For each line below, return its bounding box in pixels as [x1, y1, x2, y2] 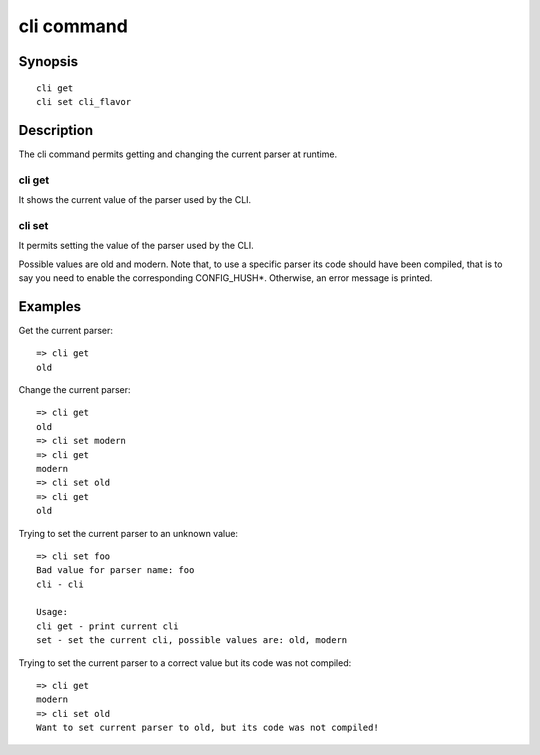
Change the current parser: [18, 384, 131, 395]
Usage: [36, 606, 69, 618]
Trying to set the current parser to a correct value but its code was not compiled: [18, 656, 352, 669]
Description [18, 121, 94, 139]
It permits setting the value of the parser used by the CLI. [18, 240, 254, 252]
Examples [18, 298, 82, 315]
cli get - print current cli [36, 620, 179, 632]
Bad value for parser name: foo [36, 565, 195, 576]
